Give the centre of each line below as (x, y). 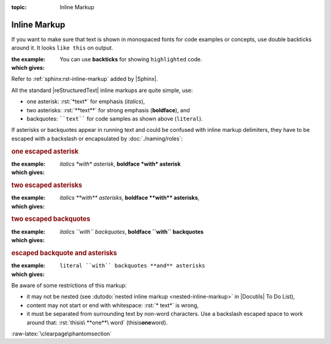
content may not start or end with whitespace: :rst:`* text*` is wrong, (113, 305)
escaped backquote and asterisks (64, 253)
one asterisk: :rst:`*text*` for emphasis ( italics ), (86, 102)
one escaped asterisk (45, 151)
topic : (19, 7)
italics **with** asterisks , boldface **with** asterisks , (130, 198)
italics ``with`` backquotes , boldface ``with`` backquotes (132, 231)
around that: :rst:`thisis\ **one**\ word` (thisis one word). (97, 323)
